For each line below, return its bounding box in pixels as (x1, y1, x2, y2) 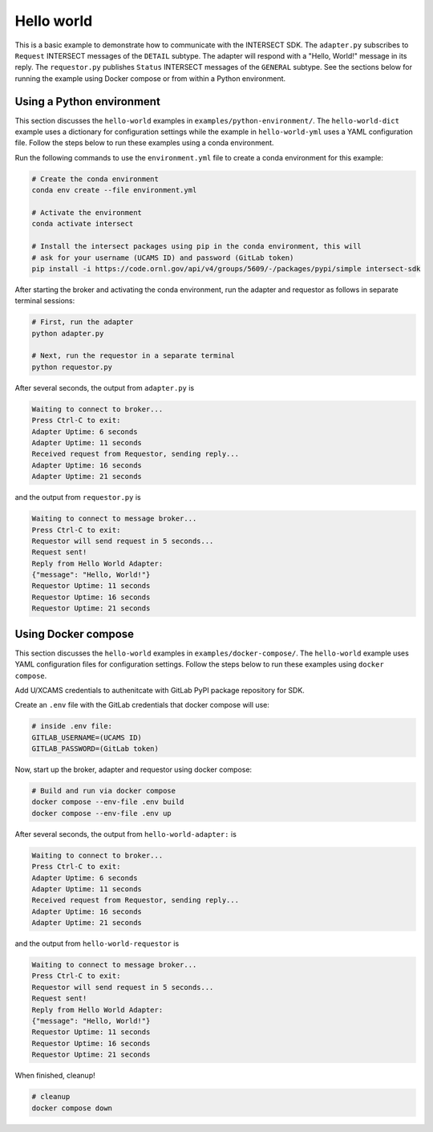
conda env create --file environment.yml (31, 185, 197, 195)
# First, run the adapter (31, 318, 134, 327)
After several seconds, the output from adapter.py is (14, 383, 195, 392)
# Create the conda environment (31, 174, 160, 184)
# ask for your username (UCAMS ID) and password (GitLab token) (31, 253, 294, 262)
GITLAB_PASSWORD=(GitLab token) (31, 745, 160, 753)
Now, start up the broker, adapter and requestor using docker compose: (14, 765, 253, 774)
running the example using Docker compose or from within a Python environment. (14, 73, 286, 83)
